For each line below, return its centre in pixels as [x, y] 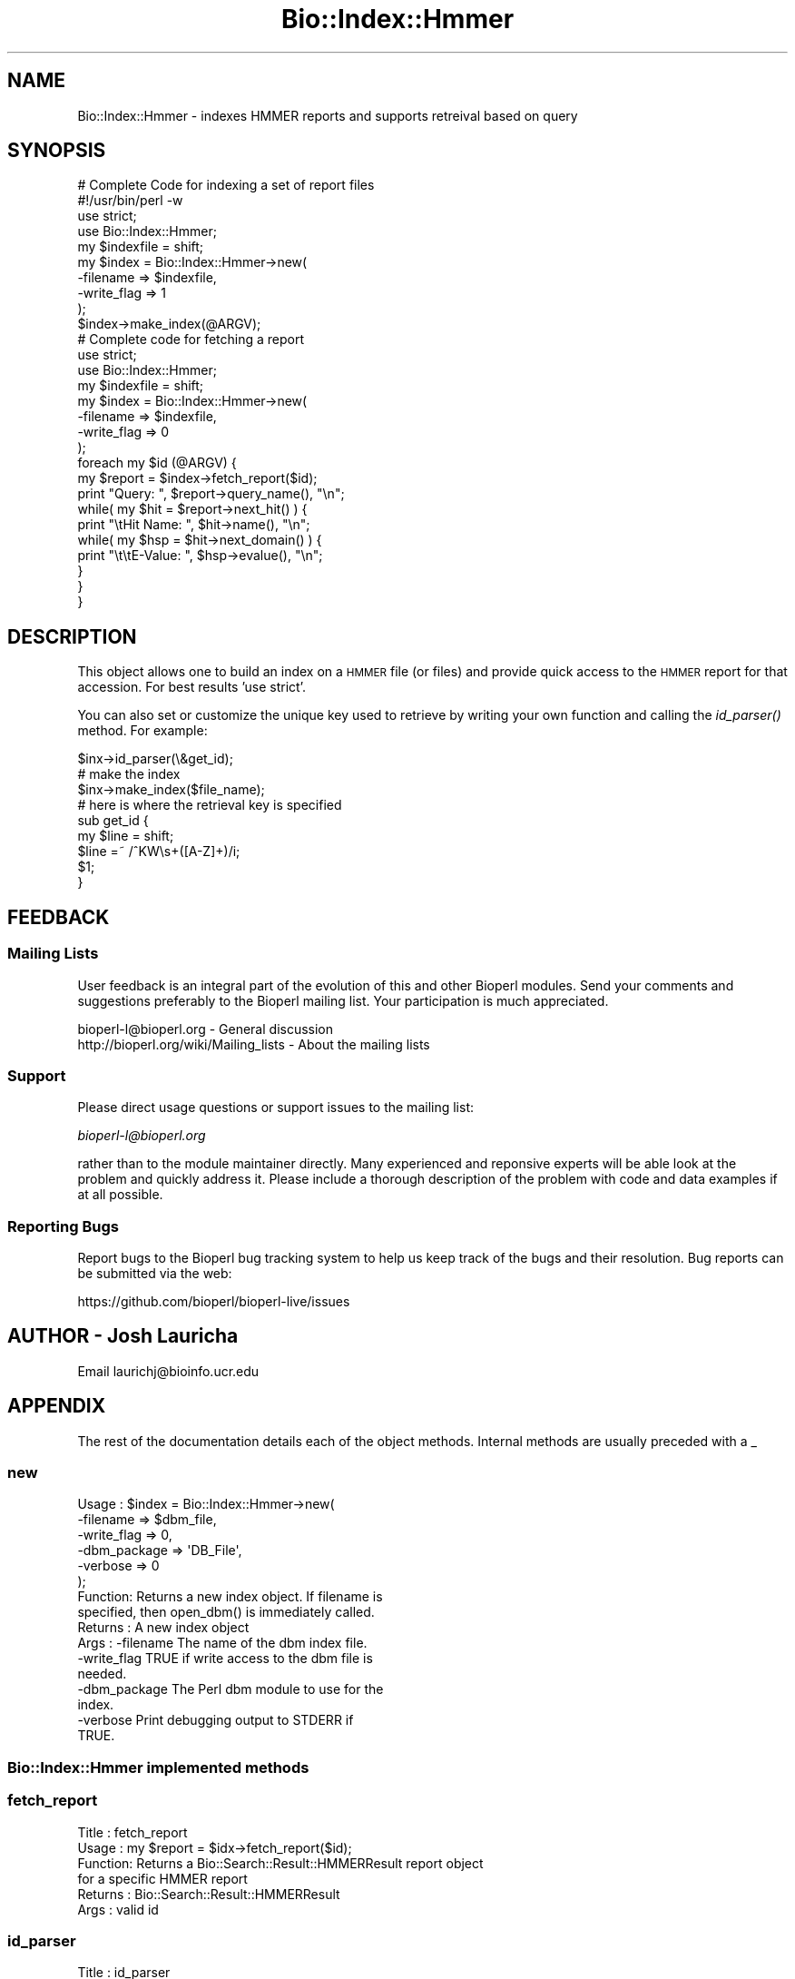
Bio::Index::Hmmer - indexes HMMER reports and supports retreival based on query [328, 115]
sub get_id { [113, 821]
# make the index [129, 774]
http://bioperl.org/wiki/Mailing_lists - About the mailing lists [254, 1044]
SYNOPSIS [57, 151]
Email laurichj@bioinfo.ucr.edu [168, 1371]
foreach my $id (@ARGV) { [157, 463]
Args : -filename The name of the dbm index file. [222, 1643]
